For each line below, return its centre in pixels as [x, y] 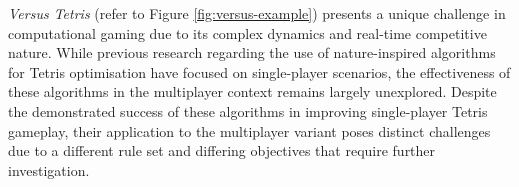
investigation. [49, 169]
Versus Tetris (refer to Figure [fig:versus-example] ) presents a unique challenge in [257, 13]
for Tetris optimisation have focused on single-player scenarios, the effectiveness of [259, 71]
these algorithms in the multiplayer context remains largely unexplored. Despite [252, 91]
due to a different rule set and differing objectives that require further [222, 150]
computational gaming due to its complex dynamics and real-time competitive [247, 32]
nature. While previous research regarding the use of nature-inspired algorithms [252, 52]
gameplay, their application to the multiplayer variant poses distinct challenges [249, 130]
